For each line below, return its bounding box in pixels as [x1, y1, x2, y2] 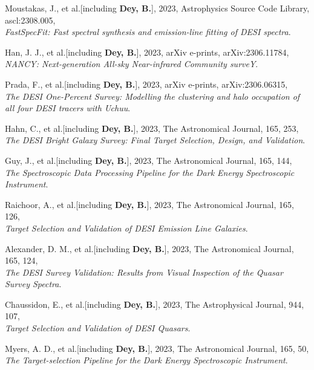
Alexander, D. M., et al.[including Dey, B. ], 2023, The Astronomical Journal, [5, 242, 294, 255]
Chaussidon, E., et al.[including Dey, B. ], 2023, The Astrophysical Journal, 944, [5, 297, 304, 310]
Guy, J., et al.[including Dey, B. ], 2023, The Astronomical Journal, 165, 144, [5, 154, 292, 166]
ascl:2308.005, [5, 13, 56, 26]
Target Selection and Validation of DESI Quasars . [5, 322, 191, 334]
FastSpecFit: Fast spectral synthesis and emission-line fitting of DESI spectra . [5, 25, 291, 38]
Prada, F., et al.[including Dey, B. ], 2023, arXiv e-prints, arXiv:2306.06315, [5, 77, 288, 90]
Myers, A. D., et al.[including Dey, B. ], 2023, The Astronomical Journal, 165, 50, [5, 342, 309, 354]
